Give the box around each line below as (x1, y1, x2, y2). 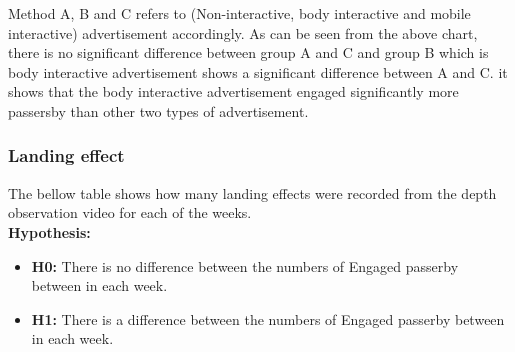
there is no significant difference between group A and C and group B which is (8, 42, 489, 63)
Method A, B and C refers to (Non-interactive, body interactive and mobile (8, 3, 471, 23)
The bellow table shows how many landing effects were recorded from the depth (8, 182, 497, 203)
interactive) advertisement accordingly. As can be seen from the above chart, (8, 22, 478, 43)
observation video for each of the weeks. (8, 202, 252, 223)
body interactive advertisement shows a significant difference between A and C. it (8, 61, 508, 82)
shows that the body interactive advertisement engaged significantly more (8, 81, 459, 102)
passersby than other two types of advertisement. (8, 100, 309, 121)
